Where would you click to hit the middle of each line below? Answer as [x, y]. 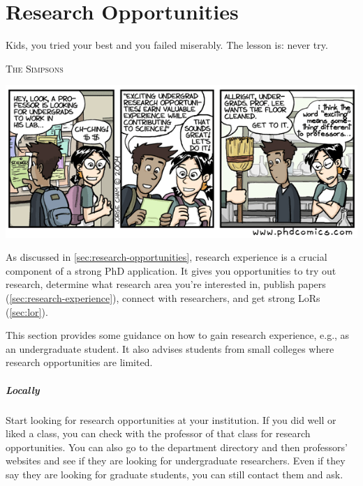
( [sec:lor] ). [27, 311]
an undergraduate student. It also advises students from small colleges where [170, 348]
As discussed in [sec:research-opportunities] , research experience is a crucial [166, 257]
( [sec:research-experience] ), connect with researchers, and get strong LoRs [163, 298]
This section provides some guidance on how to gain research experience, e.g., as [178, 335]
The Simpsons [35, 68]
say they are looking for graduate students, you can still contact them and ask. [175, 474]
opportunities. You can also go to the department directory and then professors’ [177, 447]
